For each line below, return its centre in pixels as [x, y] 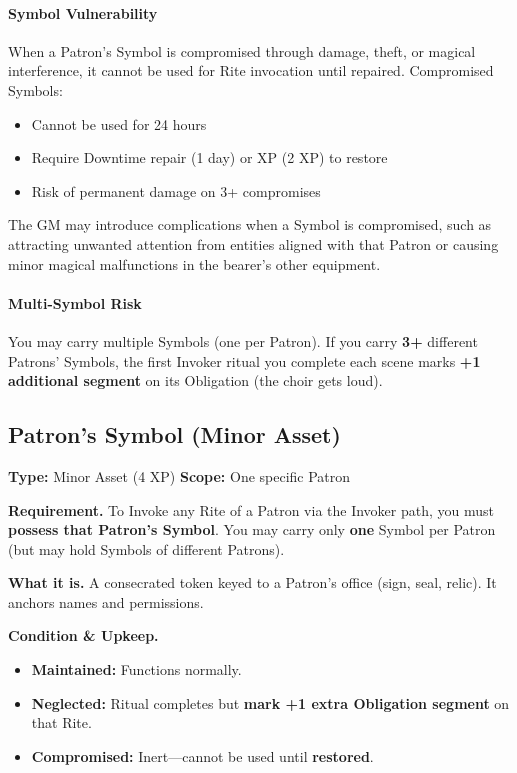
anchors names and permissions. [106, 601]
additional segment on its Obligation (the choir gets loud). [195, 380]
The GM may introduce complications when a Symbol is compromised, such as [250, 224]
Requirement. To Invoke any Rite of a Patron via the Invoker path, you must [251, 509]
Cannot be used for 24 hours [119, 123]
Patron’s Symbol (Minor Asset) [174, 434]
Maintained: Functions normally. [136, 669]
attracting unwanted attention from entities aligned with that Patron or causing [253, 243]
